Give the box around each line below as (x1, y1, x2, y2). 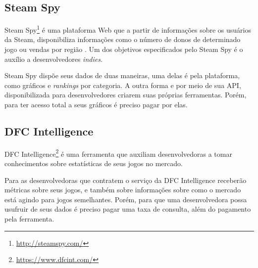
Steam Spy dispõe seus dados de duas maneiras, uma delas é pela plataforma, (4, 70, 240, 81)
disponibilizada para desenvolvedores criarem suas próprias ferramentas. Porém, (4, 89, 247, 100)
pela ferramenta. (4, 214, 54, 224)
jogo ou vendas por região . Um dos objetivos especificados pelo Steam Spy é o (4, 44, 243, 54)
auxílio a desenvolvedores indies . (4, 53, 103, 64)
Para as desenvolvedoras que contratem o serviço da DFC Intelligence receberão (4, 175, 247, 185)
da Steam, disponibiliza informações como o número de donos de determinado (4, 34, 241, 45)
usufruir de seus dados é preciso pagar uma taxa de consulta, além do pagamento (4, 204, 251, 214)
